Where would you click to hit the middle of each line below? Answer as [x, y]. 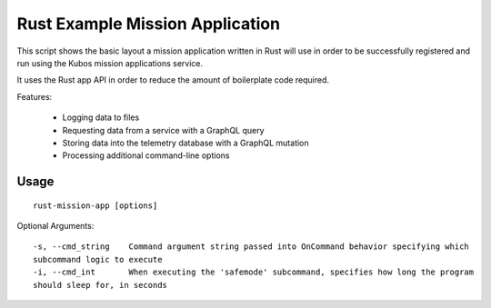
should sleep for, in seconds [100, 285]
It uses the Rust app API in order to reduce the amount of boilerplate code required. [173, 80]
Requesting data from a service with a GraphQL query [163, 130]
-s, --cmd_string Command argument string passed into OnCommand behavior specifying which [251, 247]
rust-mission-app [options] [95, 205]
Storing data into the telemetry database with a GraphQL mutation [185, 143]
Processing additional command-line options [146, 155]
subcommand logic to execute [98, 259]
